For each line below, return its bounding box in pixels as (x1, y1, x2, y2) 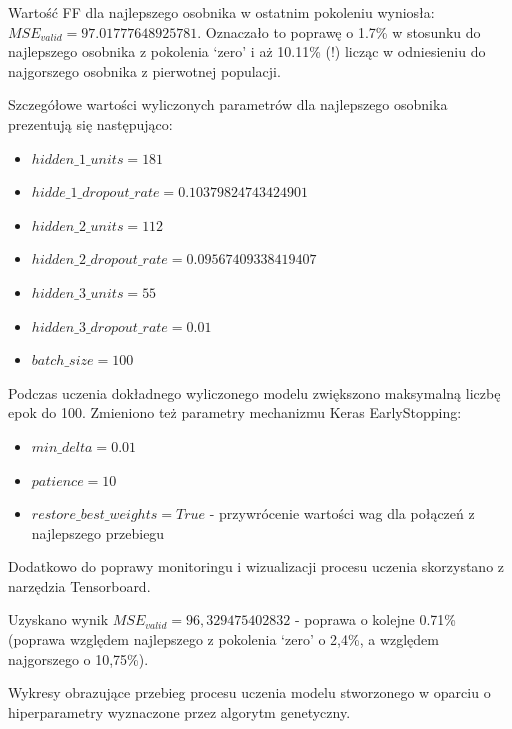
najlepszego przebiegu (31, 522, 165, 543)
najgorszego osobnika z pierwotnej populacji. (8, 60, 281, 81)
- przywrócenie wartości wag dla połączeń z (209, 503, 475, 524)
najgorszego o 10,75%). (8, 648, 149, 669)
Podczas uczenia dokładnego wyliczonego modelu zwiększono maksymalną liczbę (8, 382, 501, 403)
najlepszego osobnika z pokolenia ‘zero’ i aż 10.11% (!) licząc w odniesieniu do (8, 41, 486, 62)
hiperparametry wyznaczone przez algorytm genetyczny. (8, 701, 351, 722)
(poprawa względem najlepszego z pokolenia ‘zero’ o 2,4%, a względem (8, 629, 439, 650)
